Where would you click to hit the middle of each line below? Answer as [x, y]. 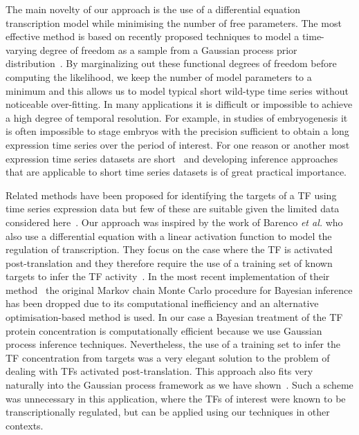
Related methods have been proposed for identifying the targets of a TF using [171, 195]
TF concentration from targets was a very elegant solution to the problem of [168, 357]
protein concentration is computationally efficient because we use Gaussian [164, 330]
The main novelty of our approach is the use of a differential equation [153, 9]
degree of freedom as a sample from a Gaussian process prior [168, 49]
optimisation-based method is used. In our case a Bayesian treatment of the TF [174, 317]
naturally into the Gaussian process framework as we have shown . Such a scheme [179, 385]
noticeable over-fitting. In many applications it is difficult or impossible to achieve [179, 104]
